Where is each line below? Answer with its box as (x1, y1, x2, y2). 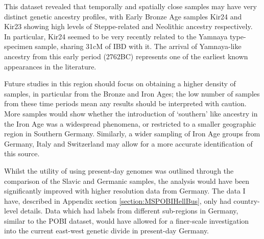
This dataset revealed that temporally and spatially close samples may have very (4, 1, 257, 11)
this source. (4, 148, 40, 159)
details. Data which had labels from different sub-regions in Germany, (20, 205, 238, 216)
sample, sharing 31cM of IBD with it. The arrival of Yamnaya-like (35, 41, 242, 52)
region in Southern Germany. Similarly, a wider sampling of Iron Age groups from (4, 128, 260, 139)
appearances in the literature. (4, 61, 97, 71)
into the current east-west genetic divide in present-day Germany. (4, 225, 209, 236)
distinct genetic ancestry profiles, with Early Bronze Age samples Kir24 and (4, 11, 242, 21)
